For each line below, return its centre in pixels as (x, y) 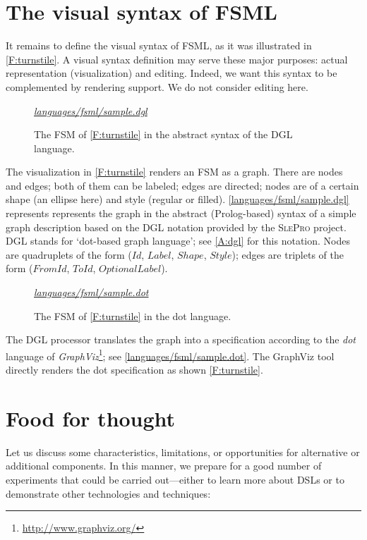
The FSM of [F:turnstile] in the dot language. (133, 315)
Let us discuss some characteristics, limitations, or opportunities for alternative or (183, 452)
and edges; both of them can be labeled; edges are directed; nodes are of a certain (182, 185)
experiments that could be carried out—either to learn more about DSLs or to (175, 479)
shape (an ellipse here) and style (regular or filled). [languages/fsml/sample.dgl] (178, 199)
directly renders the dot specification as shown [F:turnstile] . (134, 370)
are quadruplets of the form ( (69, 254)
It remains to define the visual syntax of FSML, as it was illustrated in (159, 45)
